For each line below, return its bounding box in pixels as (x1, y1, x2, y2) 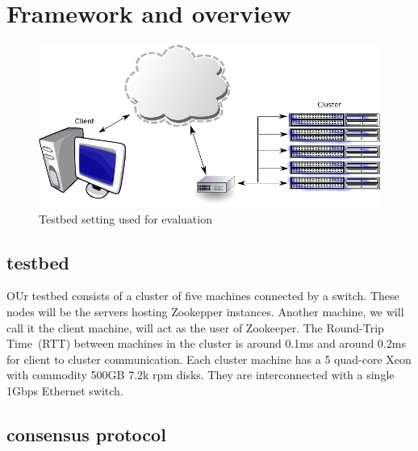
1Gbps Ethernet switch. (6, 382, 123, 399)
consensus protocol (6, 421, 166, 446)
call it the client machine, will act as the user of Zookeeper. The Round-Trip (6, 319, 384, 336)
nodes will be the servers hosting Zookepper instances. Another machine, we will (6, 303, 404, 320)
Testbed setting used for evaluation (39, 210, 212, 227)
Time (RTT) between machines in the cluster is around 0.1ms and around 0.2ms (6, 335, 406, 352)
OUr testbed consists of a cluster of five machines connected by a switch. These (6, 287, 399, 304)
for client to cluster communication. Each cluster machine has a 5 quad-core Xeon (6, 350, 412, 367)
